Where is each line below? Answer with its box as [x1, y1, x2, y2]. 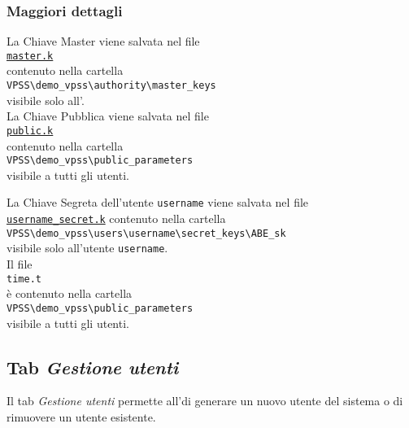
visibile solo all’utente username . [7, 239, 168, 256]
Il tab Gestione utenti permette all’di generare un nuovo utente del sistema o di [7, 392, 403, 409]
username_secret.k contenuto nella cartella [7, 210, 226, 227]
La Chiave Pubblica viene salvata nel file [7, 107, 209, 124]
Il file [7, 255, 33, 273]
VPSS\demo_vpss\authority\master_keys [7, 80, 216, 92]
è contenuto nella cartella [7, 285, 133, 302]
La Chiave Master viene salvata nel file [7, 33, 200, 50]
